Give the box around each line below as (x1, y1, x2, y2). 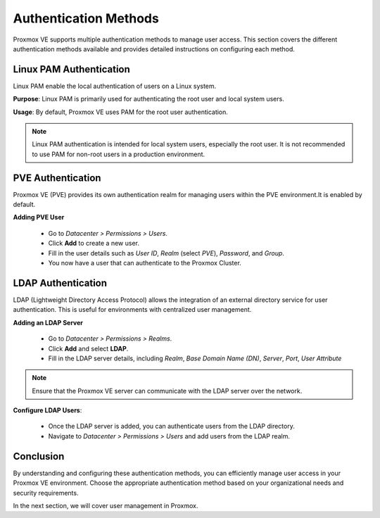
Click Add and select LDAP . (48, 344, 129, 353)
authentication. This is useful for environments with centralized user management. (13, 305, 252, 314)
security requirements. (13, 488, 79, 497)
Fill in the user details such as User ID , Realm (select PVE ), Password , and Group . (48, 248, 285, 257)
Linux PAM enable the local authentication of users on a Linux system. (13, 82, 217, 90)
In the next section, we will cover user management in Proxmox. (13, 501, 198, 510)
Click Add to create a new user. (48, 239, 140, 248)
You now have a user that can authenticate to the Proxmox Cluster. (48, 259, 242, 267)
